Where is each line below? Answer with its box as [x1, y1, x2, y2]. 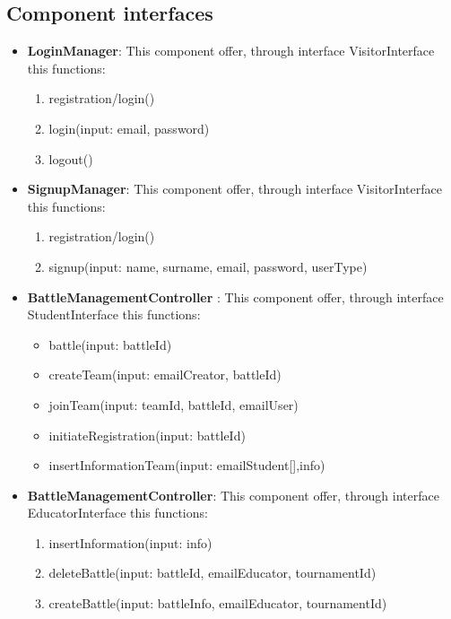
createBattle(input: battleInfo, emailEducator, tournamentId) [48, 594, 387, 613]
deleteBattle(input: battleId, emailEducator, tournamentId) [48, 563, 377, 582]
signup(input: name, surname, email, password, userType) [48, 257, 368, 275]
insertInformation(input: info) [48, 533, 212, 552]
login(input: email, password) [48, 118, 210, 137]
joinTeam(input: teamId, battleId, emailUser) [48, 395, 299, 414]
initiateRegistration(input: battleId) [48, 425, 246, 444]
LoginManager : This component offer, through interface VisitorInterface [27, 41, 435, 60]
